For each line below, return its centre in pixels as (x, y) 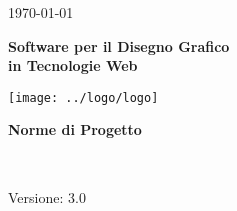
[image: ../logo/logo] (83, 97)
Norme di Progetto (75, 129)
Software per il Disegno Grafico (119, 45)
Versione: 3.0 (47, 196)
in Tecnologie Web (73, 65)
